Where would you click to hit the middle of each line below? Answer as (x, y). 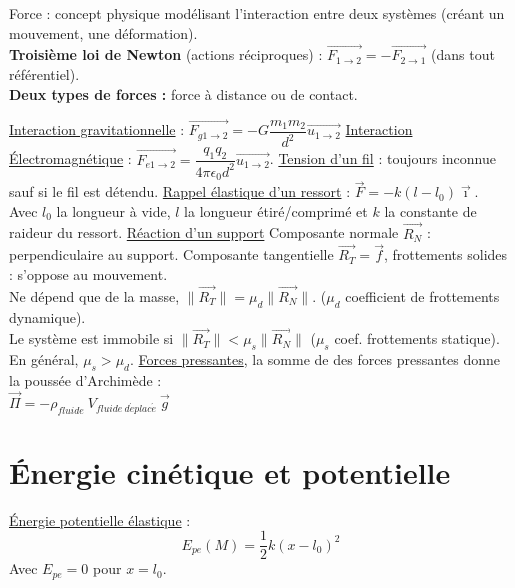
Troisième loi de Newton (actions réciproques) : (166, 54)
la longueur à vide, (113, 210)
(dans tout (463, 54)
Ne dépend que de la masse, (94, 295)
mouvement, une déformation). (103, 32)
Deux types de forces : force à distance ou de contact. (183, 93)
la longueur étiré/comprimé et (276, 210)
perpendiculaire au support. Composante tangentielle (171, 254)
